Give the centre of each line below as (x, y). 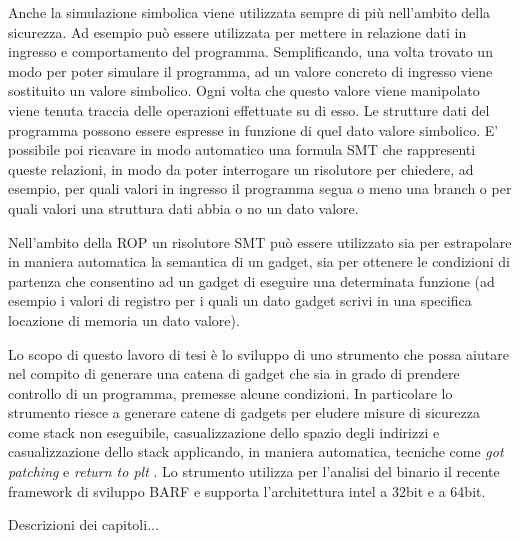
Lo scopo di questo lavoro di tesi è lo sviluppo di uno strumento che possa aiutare (258, 353)
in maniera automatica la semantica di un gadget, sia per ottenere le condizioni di (259, 261)
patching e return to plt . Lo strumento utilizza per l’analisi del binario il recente (254, 471)
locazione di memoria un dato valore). (124, 319)
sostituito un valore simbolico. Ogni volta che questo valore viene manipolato (244, 90)
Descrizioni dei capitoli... (83, 524)
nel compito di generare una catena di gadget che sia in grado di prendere (234, 373)
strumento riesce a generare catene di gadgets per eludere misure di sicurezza (244, 412)
